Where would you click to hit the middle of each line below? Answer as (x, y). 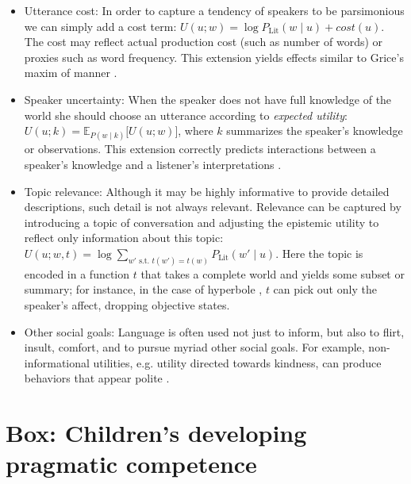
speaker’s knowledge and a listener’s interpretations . (153, 164)
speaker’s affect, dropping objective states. (127, 304)
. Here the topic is (319, 253)
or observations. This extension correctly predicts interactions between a (200, 149)
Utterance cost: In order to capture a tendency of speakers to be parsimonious (214, 10)
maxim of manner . (71, 73)
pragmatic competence (131, 464)
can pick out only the (325, 289)
